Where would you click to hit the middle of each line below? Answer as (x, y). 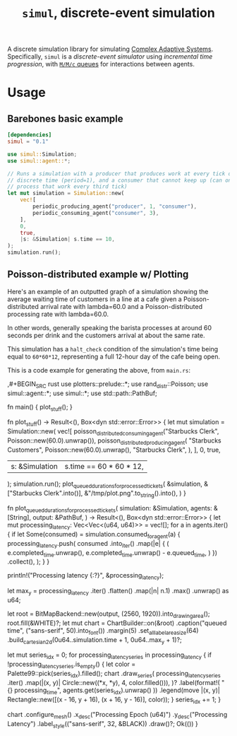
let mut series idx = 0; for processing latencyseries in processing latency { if (109, 656)
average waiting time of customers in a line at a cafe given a (95, 299)
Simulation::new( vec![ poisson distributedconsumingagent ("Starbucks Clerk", (113, 432)
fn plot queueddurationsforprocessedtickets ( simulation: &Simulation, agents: (110, 509)
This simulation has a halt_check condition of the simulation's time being (113, 349)
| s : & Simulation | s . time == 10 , (67, 239)
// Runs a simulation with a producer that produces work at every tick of (121, 174)
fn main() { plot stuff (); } (40, 408)
